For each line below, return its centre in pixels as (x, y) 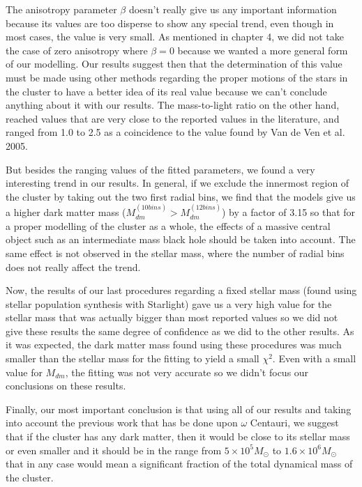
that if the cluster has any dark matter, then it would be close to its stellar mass (178, 436)
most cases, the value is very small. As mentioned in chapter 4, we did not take (175, 37)
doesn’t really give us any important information (233, 9)
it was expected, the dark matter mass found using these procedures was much (174, 345)
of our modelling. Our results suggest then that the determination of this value (174, 64)
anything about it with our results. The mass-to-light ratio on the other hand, (173, 105)
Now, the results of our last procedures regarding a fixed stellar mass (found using (181, 290)
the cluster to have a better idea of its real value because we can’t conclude (166, 91)
